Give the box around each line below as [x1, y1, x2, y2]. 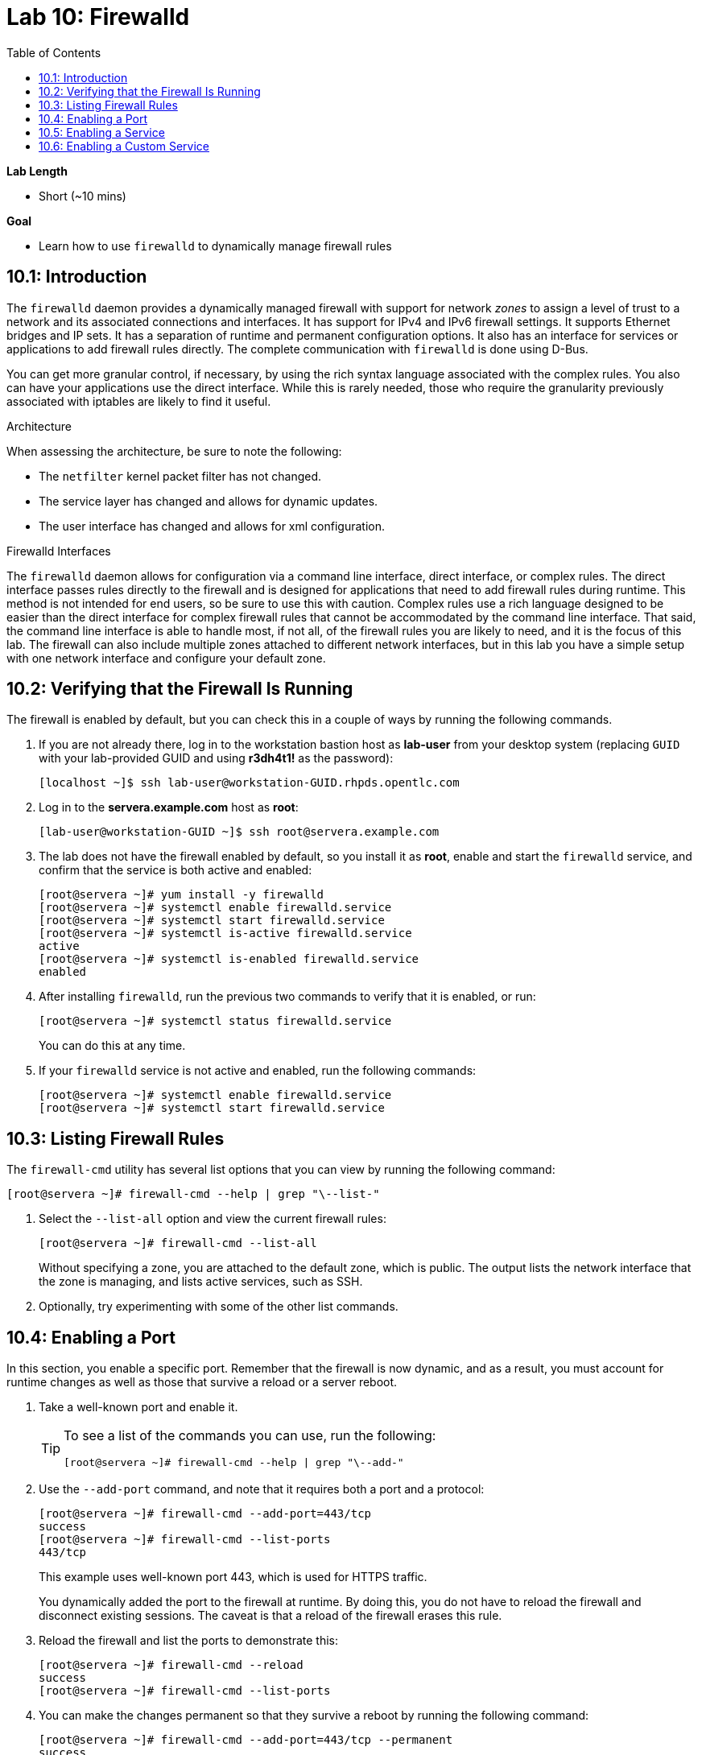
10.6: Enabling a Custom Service [39, 138, 209, 153]
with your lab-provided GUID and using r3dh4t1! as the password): [39, 751, 394, 766]
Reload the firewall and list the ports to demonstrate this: [39, 1633, 339, 1648]
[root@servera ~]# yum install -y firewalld [39, 888, 324, 902]
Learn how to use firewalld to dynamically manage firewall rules [39, 238, 392, 253]
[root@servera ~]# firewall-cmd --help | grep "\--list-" [6, 1187, 380, 1201]
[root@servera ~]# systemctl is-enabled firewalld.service [39, 952, 419, 966]
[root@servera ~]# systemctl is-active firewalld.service [39, 927, 412, 940]
